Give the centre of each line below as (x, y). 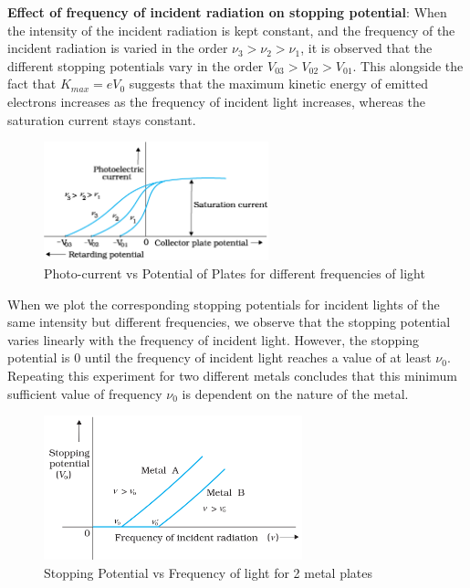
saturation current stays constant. (102, 119)
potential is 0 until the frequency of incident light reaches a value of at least (219, 357)
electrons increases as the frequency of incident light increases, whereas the (217, 101)
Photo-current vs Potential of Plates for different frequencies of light (235, 273)
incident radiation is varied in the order (118, 48)
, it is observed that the (366, 48)
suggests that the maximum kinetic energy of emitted (279, 84)
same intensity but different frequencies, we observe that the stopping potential (229, 322)
